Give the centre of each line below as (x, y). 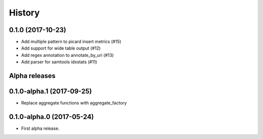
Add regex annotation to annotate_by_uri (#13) (67, 55)
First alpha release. (40, 128)
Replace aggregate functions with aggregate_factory (74, 103)
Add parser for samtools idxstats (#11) (59, 62)
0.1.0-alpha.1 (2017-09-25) (50, 92)
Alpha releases (32, 76)
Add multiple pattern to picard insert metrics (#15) (71, 42)
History (24, 13)
